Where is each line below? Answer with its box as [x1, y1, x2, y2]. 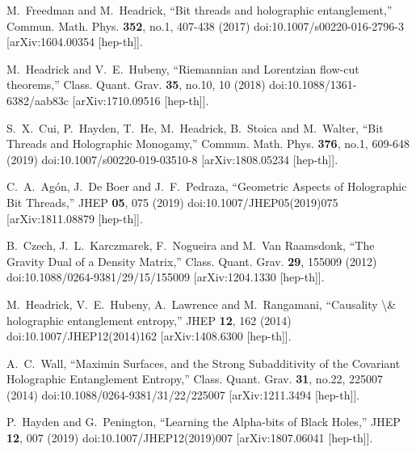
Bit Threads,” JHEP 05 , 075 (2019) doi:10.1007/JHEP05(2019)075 [6, 193, 338, 210]
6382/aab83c [6, 91, 69, 108]
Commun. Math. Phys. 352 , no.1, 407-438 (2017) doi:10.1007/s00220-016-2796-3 [6, 17, 404, 34]
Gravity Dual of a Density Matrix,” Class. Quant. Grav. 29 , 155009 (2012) [6, 252, 377, 269]
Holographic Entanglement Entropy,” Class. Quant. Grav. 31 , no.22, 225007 [6, 370, 384, 387]
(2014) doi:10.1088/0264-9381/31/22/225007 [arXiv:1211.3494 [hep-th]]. [6, 386, 360, 403]
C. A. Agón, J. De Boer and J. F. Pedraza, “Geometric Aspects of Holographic [6, 178, 407, 195]
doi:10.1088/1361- [269, 76, 357, 93]
